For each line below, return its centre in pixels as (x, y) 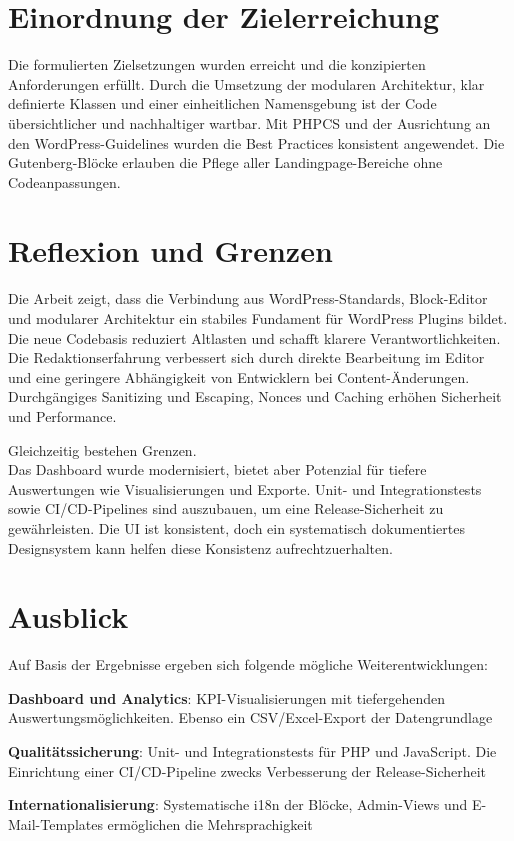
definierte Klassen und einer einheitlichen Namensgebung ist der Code (222, 103)
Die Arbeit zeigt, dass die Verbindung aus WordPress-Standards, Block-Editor (248, 298)
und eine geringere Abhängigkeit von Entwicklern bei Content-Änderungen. (239, 376)
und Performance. (62, 415)
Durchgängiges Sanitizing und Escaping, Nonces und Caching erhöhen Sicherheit (255, 396)
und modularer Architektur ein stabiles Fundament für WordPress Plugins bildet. (258, 318)
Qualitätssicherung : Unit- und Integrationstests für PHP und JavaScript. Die (252, 751)
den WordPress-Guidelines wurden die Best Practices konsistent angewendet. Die (256, 142)
